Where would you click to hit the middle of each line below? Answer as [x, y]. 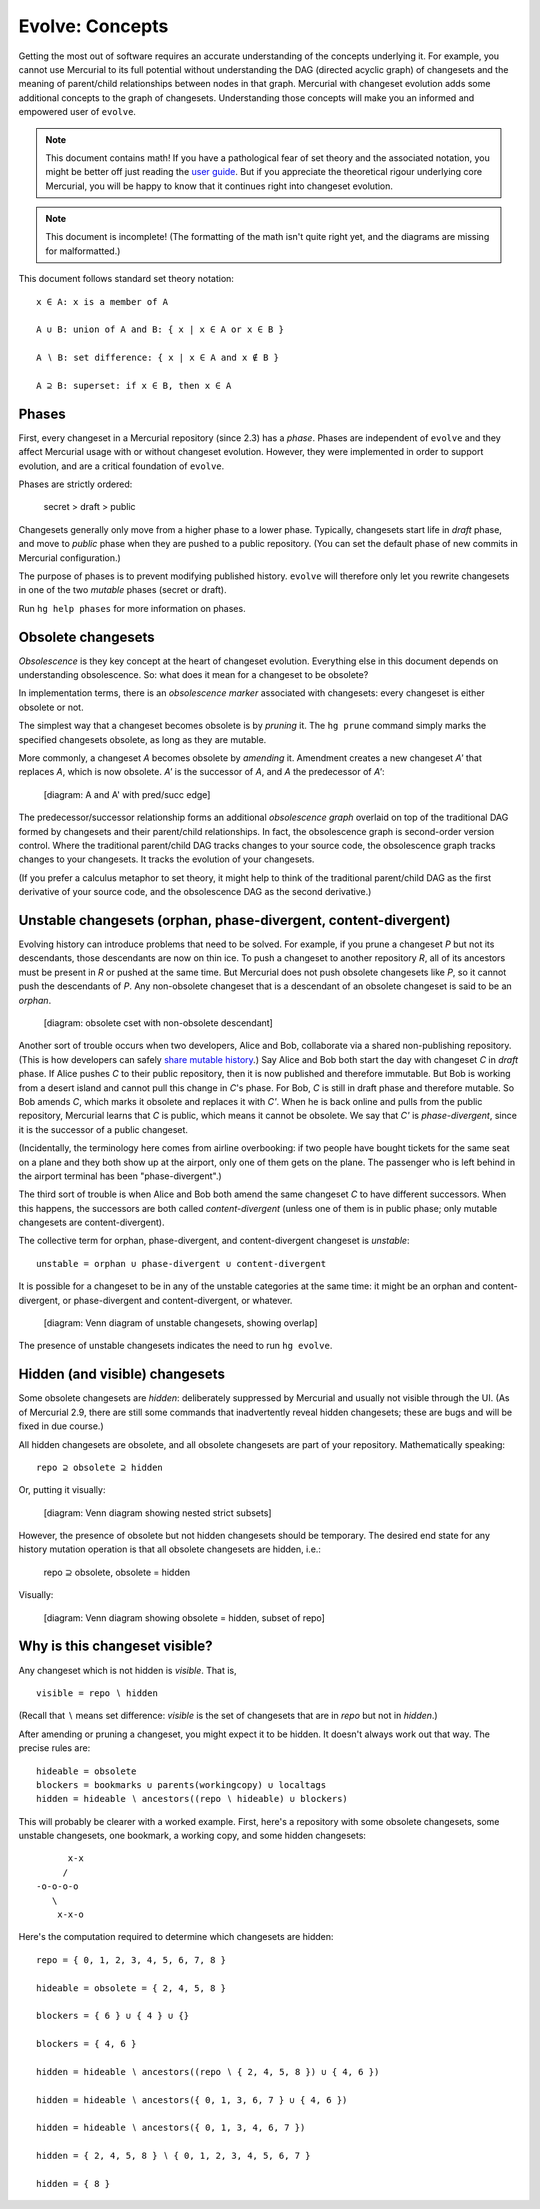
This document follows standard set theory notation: [126, 279]
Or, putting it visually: [62, 1490]
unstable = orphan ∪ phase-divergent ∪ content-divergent [181, 1263]
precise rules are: [54, 1748]
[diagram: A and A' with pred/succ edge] [127, 794]
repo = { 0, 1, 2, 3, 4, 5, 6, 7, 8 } [131, 1959]
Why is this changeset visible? [116, 1646]
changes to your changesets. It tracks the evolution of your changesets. [166, 859]
